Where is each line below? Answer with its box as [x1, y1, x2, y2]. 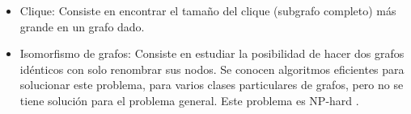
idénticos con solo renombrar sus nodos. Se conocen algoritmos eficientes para [19, 60, 405, 77]
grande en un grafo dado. [19, 18, 145, 35]
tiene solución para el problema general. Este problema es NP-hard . [19, 92, 359, 108]
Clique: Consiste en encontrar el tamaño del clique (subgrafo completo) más [19, 2, 396, 18]
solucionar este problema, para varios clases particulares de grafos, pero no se [19, 76, 404, 93]
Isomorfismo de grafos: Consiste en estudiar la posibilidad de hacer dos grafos [19, 45, 405, 62]
